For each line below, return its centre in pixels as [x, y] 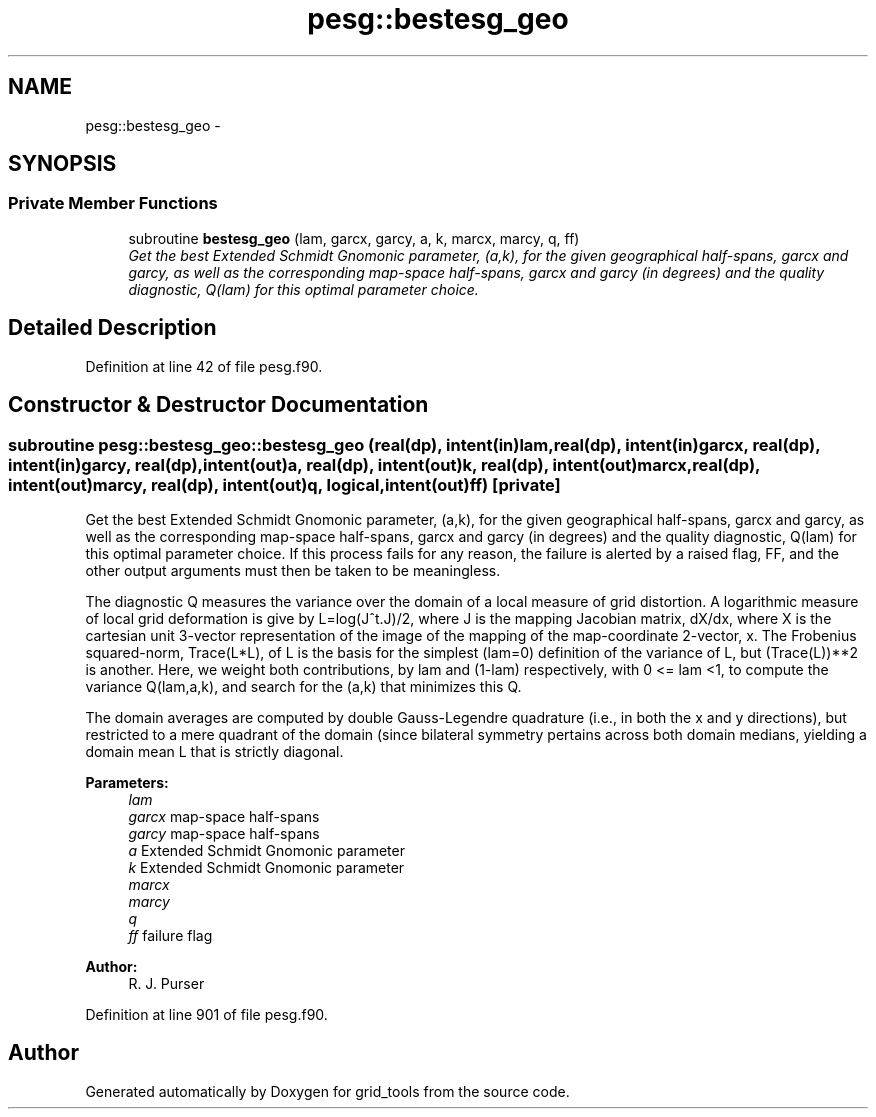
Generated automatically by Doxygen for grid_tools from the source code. [327, 1091]
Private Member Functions [113, 203]
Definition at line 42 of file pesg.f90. [204, 366]
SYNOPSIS [62, 164]
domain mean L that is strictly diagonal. [214, 751]
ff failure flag [170, 935]
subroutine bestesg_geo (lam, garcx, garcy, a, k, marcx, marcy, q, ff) [354, 238]
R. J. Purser [166, 983]
